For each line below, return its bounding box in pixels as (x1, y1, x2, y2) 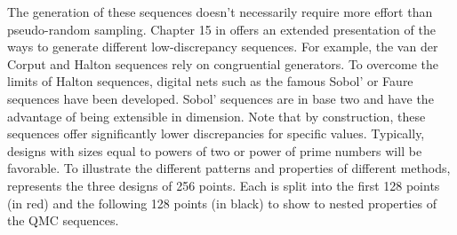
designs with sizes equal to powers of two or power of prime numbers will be (7, 141, 422, 160)
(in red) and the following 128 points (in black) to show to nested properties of (7, 193, 437, 212)
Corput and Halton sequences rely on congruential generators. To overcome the (7, 54, 438, 73)
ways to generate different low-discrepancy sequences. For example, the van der (7, 37, 438, 56)
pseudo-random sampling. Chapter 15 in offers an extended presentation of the (7, 20, 436, 38)
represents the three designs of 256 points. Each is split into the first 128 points (7, 176, 440, 194)
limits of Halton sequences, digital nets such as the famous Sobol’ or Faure (7, 72, 413, 90)
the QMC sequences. (7, 211, 119, 230)
